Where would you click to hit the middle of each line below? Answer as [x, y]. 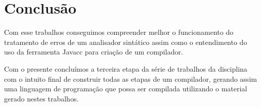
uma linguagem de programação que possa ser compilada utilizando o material [126, 89]
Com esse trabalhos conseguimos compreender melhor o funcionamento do [119, 32]
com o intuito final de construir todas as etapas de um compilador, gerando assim [130, 78]
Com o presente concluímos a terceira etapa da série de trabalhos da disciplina [126, 68]
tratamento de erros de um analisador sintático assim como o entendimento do [126, 42]
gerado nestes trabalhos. [41, 98]
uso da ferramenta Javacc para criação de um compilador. [94, 52]
